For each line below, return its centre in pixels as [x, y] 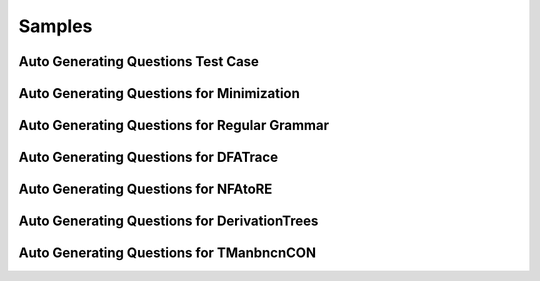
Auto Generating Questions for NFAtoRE [145, 189]
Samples [55, 26]
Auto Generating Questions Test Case [139, 61]
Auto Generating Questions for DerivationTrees [168, 221]
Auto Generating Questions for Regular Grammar [174, 125]
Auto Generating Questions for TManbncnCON [167, 253]
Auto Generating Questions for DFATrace [148, 157]
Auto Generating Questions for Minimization [159, 93]
